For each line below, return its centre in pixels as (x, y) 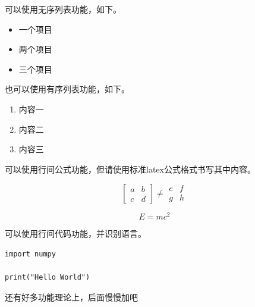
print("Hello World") (48, 278)
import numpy (30, 254)
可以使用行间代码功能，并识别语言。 (75, 234)
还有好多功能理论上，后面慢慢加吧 (71, 297)
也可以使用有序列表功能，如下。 (67, 89)
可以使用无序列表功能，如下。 (63, 9)
